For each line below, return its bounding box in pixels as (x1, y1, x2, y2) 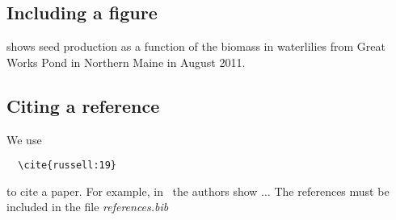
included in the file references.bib (6, 198, 169, 215)
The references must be (274, 182, 390, 199)
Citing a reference (6, 93, 160, 118)
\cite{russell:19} (18, 160, 117, 172)
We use (6, 131, 42, 147)
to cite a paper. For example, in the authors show (6, 182, 258, 199)
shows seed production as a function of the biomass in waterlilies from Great (6, 38, 385, 55)
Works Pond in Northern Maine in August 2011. (6, 53, 246, 70)
